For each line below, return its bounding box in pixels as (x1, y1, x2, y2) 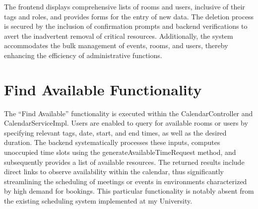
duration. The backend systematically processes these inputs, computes (4, 137, 220, 147)
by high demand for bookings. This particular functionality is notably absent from (4, 186, 254, 196)
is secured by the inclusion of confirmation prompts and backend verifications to (4, 21, 248, 31)
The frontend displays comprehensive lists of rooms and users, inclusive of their (4, 1, 245, 11)
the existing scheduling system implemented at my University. (4, 196, 193, 206)
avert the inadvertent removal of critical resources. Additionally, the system (4, 30, 233, 41)
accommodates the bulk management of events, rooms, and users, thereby (4, 40, 228, 51)
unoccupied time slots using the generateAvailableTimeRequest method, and (4, 147, 236, 157)
